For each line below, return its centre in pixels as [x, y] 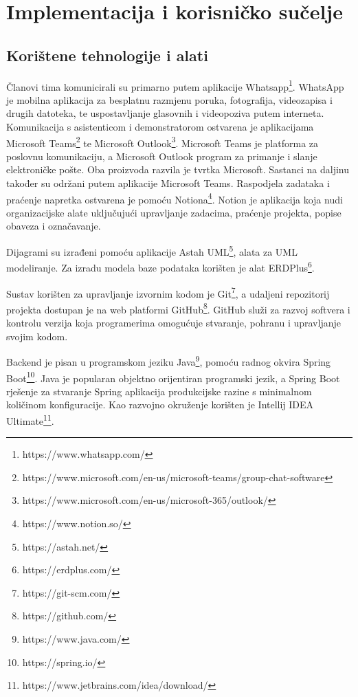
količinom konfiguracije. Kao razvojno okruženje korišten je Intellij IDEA [160, 405]
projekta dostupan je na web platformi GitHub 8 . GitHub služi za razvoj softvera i [178, 308]
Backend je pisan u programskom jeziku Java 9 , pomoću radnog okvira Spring [169, 361]
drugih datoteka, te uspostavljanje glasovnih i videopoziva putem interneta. [165, 113]
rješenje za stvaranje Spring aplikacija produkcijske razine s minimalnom [159, 391]
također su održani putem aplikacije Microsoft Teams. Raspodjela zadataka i [168, 183]
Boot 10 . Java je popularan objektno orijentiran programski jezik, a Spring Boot [173, 377]
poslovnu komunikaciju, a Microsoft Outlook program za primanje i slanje [162, 156]
